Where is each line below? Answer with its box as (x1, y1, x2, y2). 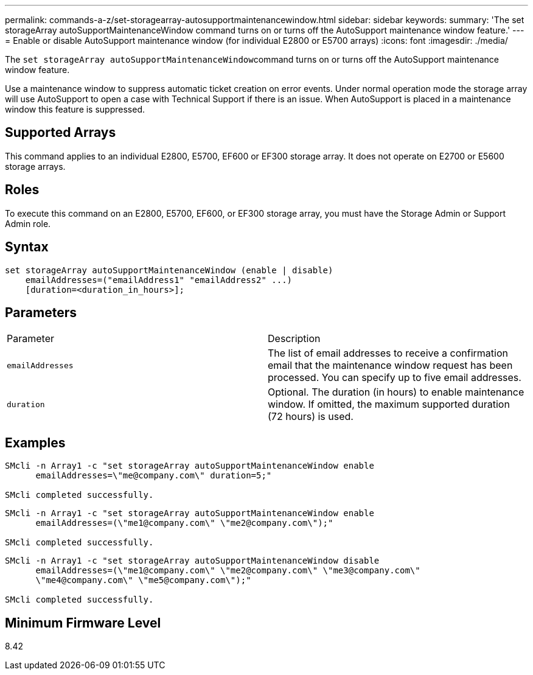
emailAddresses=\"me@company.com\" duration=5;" (35, 470, 272, 481)
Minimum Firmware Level (5, 615, 161, 631)
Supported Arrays (5, 125, 116, 141)
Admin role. (5, 218, 51, 229)
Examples (5, 435, 66, 450)
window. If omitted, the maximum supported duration (268, 398, 510, 411)
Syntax (5, 239, 49, 255)
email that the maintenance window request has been (268, 359, 513, 372)
